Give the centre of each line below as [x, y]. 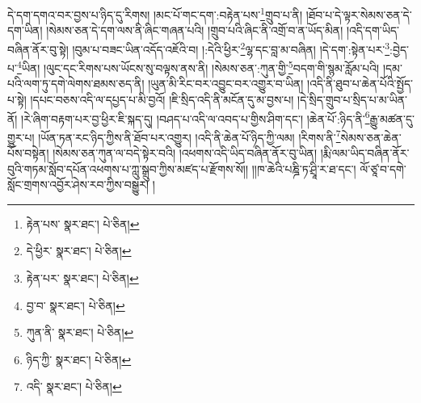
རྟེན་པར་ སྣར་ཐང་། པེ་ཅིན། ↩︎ [82, 278]
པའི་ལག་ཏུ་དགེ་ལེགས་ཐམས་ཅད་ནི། [76, 84]
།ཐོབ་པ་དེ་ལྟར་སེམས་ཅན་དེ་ [359, 14]
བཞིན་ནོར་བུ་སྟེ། [38, 49]
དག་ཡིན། [25, 30]
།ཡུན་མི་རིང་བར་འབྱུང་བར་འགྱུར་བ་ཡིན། [226, 84]
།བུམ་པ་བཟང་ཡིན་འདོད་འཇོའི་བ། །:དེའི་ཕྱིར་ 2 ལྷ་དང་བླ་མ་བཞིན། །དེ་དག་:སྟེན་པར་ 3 [231, 48]
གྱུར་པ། [21, 137]
